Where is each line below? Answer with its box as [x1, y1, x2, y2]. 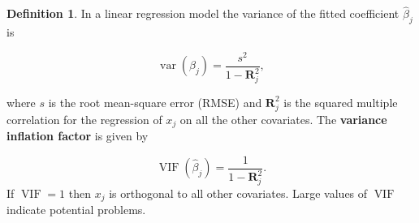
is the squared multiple [283, 93, 398, 110]
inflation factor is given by [6, 127, 149, 144]
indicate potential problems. [6, 201, 146, 218]
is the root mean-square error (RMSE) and [48, 93, 262, 110]
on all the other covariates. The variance [179, 110, 387, 127]
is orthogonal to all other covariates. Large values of [109, 184, 368, 201]
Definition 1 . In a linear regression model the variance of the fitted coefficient [6, 5, 400, 22]
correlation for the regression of [6, 110, 162, 127]
